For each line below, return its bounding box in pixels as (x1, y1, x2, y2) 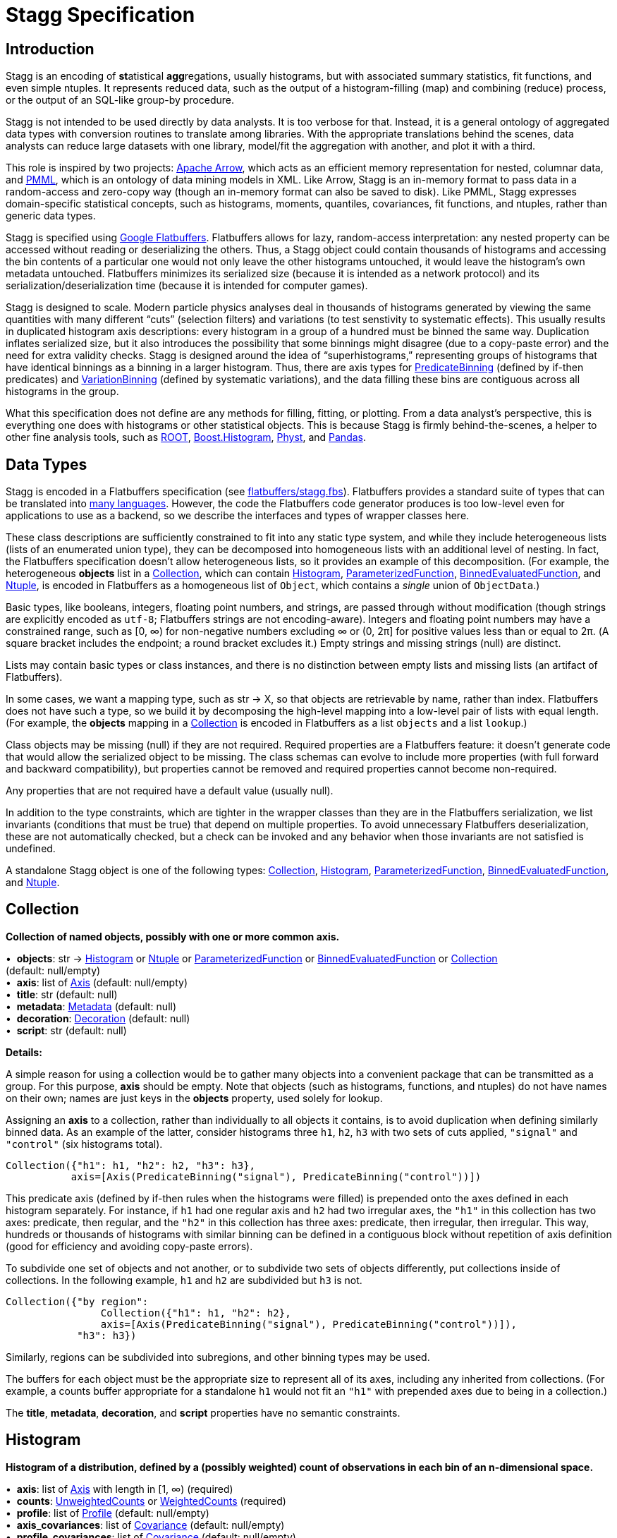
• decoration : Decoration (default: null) (6, 1012, 190, 1024)
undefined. (6, 842, 56, 855)
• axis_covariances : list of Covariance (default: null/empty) (6, 1518, 285, 1531)
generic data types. (6, 210, 96, 222)
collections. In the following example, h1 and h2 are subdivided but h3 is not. (6, 1273, 362, 1286)
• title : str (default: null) (6, 988, 118, 1000)
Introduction (6, 40, 94, 58)
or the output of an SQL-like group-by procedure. (6, 94, 235, 107)
